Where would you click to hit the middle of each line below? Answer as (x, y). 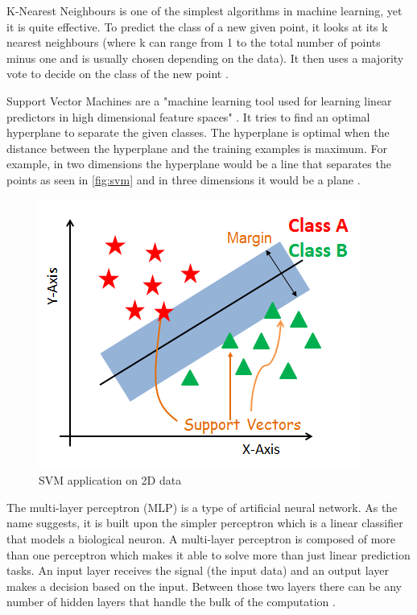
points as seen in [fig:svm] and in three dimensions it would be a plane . (184, 179)
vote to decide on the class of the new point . (118, 74)
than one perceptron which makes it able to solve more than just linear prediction (208, 554)
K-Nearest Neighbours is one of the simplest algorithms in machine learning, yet (204, 10)
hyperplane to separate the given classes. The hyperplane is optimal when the (198, 132)
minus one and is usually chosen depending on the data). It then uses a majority (205, 58)
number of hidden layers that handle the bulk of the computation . (171, 602)
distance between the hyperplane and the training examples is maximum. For (197, 148)
